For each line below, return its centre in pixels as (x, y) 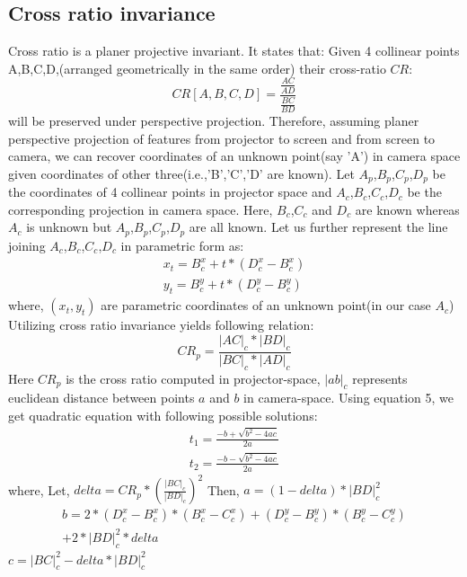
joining (27, 245)
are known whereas (407, 209)
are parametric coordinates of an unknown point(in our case (266, 305)
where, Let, (39, 489)
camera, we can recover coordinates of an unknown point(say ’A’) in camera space (234, 156)
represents (380, 378)
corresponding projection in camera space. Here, (141, 209)
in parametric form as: (182, 245)
